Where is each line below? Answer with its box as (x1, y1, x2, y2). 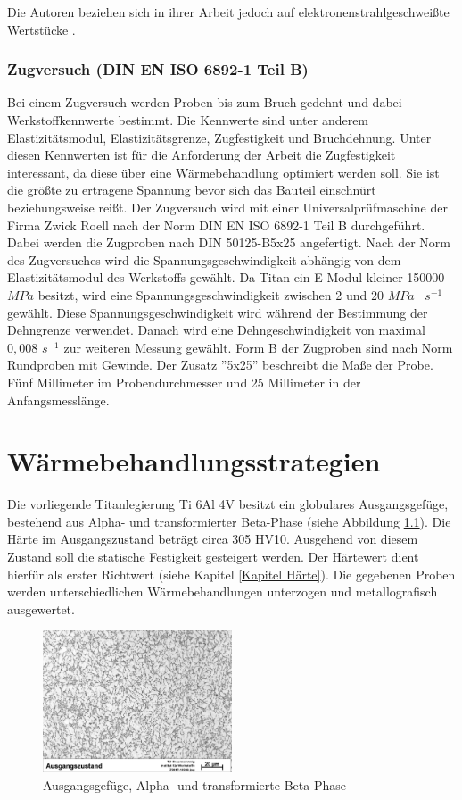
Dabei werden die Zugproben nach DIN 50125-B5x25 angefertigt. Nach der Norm (7, 233, 450, 252)
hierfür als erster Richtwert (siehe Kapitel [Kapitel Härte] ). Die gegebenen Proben (7, 564, 456, 583)
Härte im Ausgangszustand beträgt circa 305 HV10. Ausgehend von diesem (7, 529, 418, 548)
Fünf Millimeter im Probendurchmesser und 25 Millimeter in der (7, 372, 361, 391)
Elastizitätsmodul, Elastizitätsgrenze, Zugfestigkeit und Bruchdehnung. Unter (7, 128, 432, 146)
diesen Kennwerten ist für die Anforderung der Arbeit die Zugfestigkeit (7, 146, 396, 164)
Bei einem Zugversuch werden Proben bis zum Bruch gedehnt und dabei (7, 93, 402, 112)
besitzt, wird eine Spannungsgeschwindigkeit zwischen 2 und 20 (37, 285, 384, 304)
